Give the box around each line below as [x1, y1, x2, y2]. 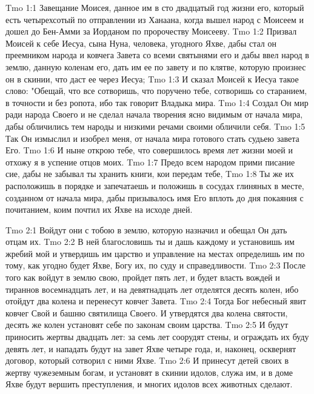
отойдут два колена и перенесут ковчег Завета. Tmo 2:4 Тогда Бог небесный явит [5, 295, 306, 307]
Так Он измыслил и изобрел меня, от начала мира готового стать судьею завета [5, 132, 299, 144]
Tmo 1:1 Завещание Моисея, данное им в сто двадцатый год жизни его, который [5, 1, 304, 13]
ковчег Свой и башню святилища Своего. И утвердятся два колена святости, [5, 306, 288, 319]
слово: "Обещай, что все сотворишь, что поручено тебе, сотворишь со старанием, [5, 84, 307, 97]
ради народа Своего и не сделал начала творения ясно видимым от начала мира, [5, 108, 303, 121]
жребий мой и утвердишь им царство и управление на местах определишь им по [5, 247, 305, 259]
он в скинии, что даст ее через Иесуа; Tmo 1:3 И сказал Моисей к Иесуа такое [5, 72, 299, 85]
